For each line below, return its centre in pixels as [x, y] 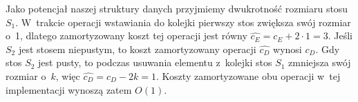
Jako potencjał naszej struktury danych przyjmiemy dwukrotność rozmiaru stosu [177, 8]
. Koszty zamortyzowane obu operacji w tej [248, 75]
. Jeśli [340, 35]
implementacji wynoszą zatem [69, 89]
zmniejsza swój [320, 62]
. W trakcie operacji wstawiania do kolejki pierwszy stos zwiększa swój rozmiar [183, 22]
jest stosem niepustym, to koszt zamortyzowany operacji [137, 49]
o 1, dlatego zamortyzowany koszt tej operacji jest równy [126, 35]
